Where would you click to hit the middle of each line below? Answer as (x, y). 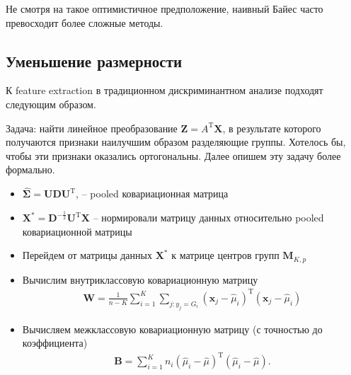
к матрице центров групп (225, 255)
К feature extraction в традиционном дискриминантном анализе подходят (165, 90)
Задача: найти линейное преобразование (92, 128)
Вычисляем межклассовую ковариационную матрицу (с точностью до (172, 329)
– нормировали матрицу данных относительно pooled (208, 218)
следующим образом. (51, 104)
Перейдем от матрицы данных (87, 255)
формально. (30, 169)
